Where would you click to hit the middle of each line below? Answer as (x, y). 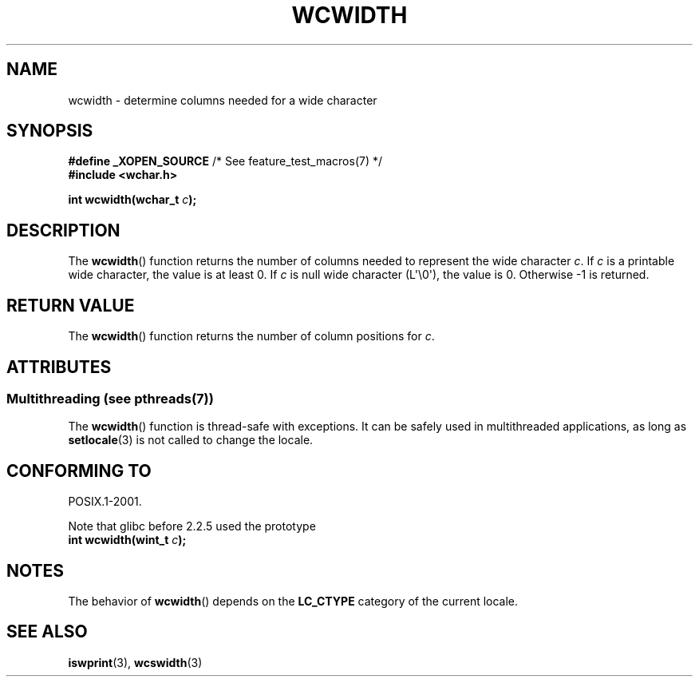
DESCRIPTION (63, 230)
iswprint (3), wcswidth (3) (135, 662)
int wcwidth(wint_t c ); (127, 540)
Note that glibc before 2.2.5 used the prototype (192, 526)
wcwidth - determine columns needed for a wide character (223, 100)
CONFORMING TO (79, 471)
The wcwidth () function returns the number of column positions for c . (251, 336)
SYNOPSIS (50, 131)
